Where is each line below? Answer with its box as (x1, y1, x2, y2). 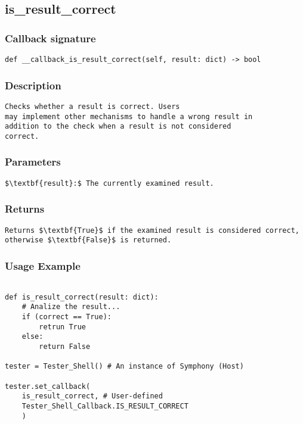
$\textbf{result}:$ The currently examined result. (5, 179, 214, 188)
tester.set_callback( (5, 382, 91, 391)
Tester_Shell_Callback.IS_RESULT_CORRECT (21, 402, 188, 410)
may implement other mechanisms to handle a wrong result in (5, 112, 253, 121)
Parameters (5, 154, 61, 169)
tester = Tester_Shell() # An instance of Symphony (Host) (5, 362, 244, 371)
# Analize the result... (21, 303, 120, 311)
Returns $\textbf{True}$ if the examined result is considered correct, (5, 226, 299, 235)
